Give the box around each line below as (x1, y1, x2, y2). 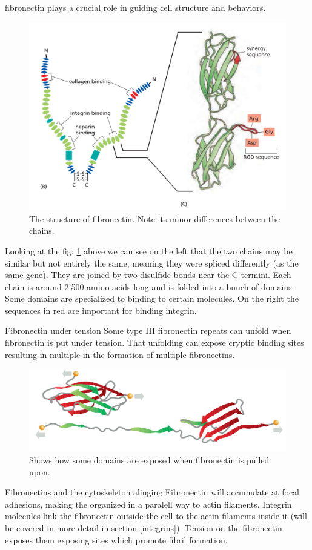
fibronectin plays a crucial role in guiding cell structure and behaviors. (5, 1, 266, 13)
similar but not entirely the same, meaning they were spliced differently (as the (5, 256, 299, 269)
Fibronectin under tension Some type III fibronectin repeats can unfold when (5, 324, 291, 337)
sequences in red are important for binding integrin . (5, 303, 197, 316)
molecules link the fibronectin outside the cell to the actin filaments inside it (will (5, 509, 307, 522)
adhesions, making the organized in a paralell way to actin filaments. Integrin (5, 497, 292, 510)
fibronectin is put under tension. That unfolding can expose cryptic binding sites (5, 336, 304, 349)
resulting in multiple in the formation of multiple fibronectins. (5, 348, 235, 360)
